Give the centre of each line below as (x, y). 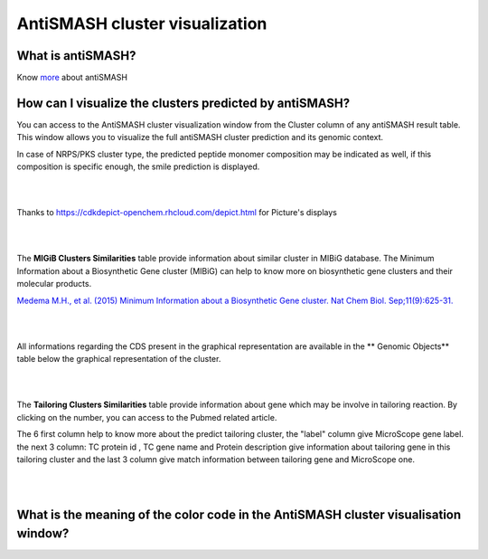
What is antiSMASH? (76, 56)
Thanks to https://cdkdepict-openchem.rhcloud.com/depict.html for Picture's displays (177, 213)
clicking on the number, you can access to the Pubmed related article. (147, 417)
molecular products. (54, 284)
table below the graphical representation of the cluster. (119, 359)
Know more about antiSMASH (72, 78)
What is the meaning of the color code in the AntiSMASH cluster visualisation (239, 514)
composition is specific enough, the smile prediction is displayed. (138, 166)
